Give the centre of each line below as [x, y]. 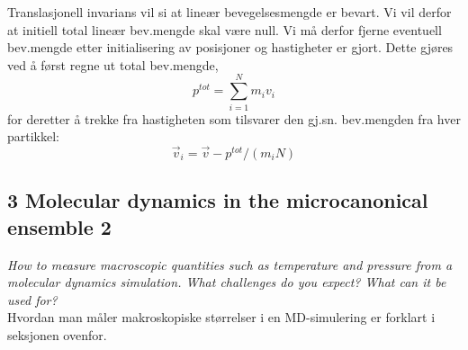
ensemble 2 [59, 226]
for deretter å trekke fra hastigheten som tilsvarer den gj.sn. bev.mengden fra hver [234, 118]
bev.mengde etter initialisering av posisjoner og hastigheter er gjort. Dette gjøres [230, 47]
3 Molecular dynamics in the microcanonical [218, 200]
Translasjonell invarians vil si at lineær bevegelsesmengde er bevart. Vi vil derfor [229, 12]
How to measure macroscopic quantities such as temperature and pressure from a [230, 264]
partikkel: [34, 136]
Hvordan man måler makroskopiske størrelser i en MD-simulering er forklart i [221, 317]
